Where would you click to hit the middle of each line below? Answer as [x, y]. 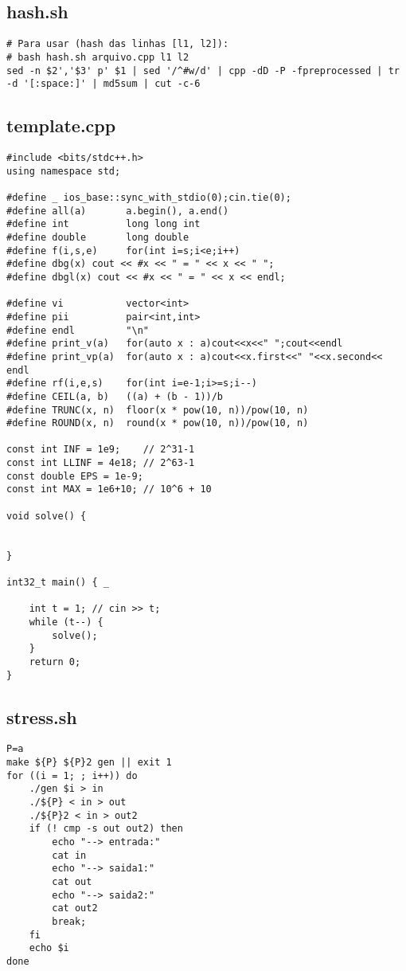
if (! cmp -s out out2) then [106, 829]
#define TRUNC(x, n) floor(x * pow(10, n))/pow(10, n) [158, 410]
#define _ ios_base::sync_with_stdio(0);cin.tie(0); [149, 198]
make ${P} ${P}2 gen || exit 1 [89, 763]
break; [69, 922]
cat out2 [75, 908]
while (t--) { [66, 622]
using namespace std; [64, 171]
